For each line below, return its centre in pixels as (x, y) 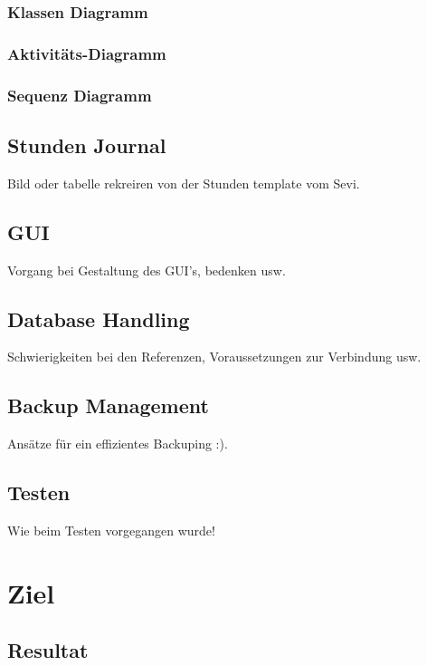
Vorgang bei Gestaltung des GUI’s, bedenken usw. (147, 270)
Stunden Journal (87, 145)
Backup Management (108, 405)
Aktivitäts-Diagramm (87, 53)
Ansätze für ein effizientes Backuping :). (118, 444)
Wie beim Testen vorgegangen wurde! (111, 530)
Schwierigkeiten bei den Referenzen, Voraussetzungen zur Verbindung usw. (214, 357)
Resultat (48, 650)
